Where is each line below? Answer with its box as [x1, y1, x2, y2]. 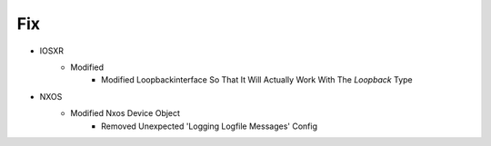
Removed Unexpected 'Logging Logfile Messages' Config [101, 121, 318, 131]
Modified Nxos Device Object [70, 108, 181, 119]
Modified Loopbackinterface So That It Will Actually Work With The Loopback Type [101, 74, 413, 85]
